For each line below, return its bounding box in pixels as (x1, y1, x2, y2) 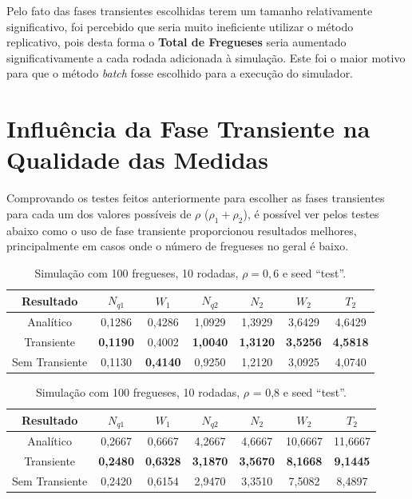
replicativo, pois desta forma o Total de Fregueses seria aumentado (6, 34, 347, 50)
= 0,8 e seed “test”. (252, 383, 347, 400)
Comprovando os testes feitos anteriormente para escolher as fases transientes (6, 190, 385, 206)
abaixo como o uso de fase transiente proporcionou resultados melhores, (6, 222, 357, 238)
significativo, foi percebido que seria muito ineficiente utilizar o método (6, 18, 354, 34)
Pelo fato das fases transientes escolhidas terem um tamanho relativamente (6, 2, 373, 18)
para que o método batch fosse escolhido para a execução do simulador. (6, 65, 354, 82)
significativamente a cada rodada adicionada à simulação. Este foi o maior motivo (6, 49, 406, 66)
